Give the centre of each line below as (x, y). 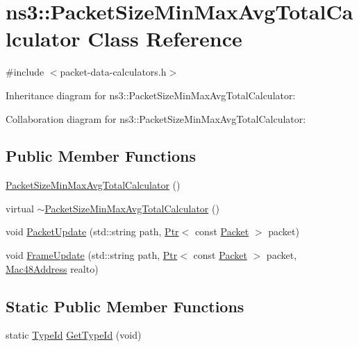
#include (25, 72)
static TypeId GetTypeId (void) (74, 335)
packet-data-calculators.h (113, 72)
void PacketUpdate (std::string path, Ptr (92, 231)
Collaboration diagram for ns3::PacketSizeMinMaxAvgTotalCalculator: (156, 118)
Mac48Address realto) (52, 268)
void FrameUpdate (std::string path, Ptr (92, 255)
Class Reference (165, 39)
